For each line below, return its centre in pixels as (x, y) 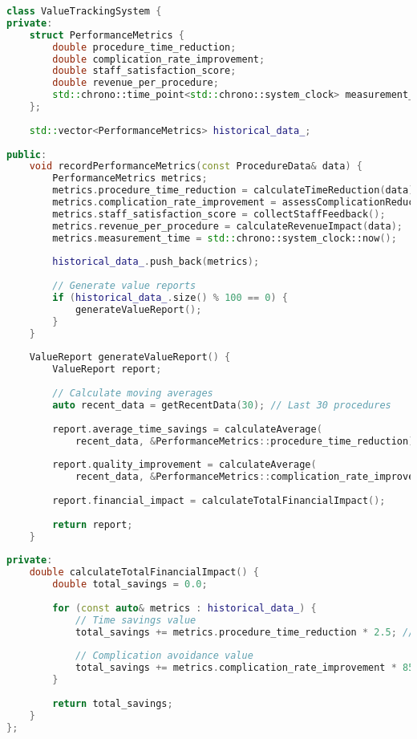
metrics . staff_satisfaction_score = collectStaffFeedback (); (219, 214)
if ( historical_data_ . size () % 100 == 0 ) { (170, 298)
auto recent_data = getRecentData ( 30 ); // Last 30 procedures (222, 405)
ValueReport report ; (107, 369)
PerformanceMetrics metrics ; (130, 179)
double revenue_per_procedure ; (136, 83)
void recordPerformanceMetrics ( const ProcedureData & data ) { (196, 166)
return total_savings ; (113, 703)
